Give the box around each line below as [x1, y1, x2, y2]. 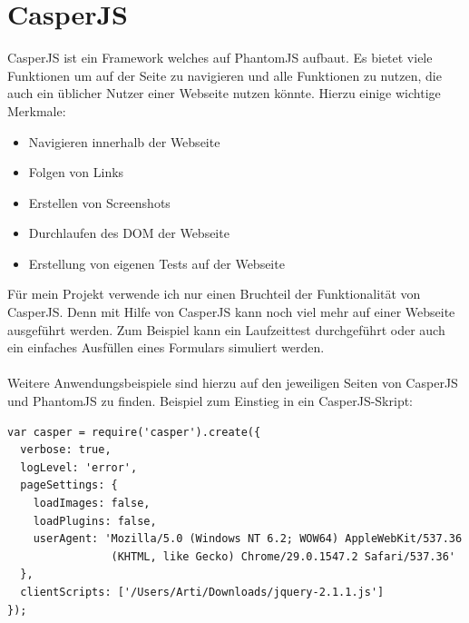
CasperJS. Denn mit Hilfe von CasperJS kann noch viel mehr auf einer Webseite [7, 302, 455, 321]
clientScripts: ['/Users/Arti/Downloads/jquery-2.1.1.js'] [20, 585, 385, 598]
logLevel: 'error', [20, 460, 138, 474]
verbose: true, [20, 443, 112, 457]
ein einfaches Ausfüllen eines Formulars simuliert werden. [7, 338, 325, 357]
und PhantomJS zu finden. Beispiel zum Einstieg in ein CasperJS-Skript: [7, 391, 414, 410]
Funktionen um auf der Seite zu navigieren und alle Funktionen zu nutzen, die [7, 65, 442, 84]
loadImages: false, [33, 497, 151, 509]
